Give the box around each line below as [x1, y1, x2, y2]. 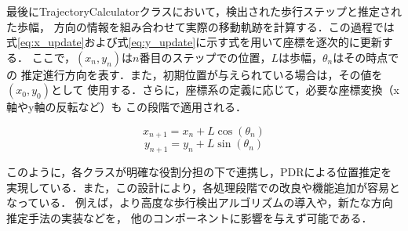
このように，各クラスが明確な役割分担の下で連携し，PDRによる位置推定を [6, 164, 392, 180]
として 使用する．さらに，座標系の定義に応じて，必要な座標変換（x [50, 81, 399, 98]
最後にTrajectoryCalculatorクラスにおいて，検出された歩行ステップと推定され [6, 3, 403, 19]
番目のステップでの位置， [139, 49, 271, 65]
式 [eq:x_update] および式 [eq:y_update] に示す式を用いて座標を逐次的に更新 [6, 34, 382, 50]
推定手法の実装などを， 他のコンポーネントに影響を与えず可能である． [6, 210, 373, 226]
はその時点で [333, 49, 399, 65]
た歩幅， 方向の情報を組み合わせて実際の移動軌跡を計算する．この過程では [6, 18, 395, 34]
